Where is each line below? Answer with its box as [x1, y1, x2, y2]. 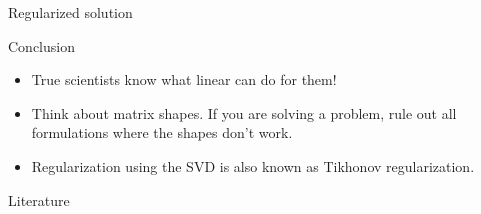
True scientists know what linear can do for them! [31, 69, 337, 90]
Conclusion [8, 35, 75, 56]
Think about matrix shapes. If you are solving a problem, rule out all [31, 102, 457, 123]
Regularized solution [8, 2, 133, 22]
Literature [8, 189, 70, 210]
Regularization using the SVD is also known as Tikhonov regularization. [31, 155, 475, 176]
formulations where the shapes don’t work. [31, 122, 293, 143]
